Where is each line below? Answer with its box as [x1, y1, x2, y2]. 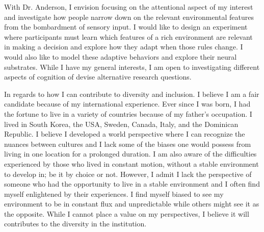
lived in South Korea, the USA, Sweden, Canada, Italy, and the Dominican [4, 118, 239, 129]
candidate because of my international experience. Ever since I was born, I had [4, 98, 251, 109]
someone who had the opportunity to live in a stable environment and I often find [4, 178, 260, 189]
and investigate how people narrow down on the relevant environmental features [4, 11, 254, 22]
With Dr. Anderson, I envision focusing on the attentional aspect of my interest [4, 2, 253, 12]
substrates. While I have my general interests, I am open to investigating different [4, 61, 260, 72]
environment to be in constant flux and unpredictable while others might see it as [4, 198, 259, 209]
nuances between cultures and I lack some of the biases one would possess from [4, 138, 251, 149]
